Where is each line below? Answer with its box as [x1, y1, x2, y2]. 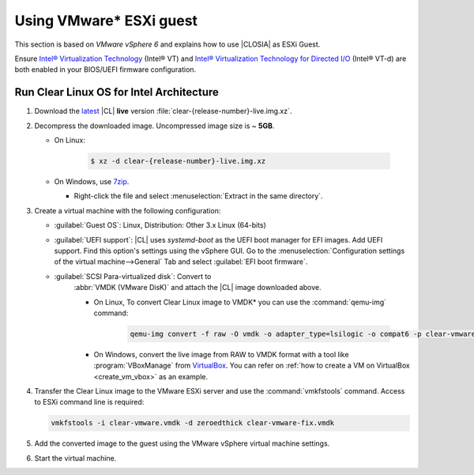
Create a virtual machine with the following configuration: [34, 205, 221, 215]
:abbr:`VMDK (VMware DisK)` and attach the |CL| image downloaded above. [73, 283, 322, 292]
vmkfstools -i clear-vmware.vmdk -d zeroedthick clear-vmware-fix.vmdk [51, 419, 335, 428]
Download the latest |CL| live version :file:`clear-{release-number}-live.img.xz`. [34, 107, 292, 116]
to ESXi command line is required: [34, 398, 145, 407]
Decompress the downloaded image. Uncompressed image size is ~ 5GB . [34, 121, 275, 130]
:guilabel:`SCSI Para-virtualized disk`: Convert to [54, 271, 212, 281]
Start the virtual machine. [34, 453, 117, 462]
